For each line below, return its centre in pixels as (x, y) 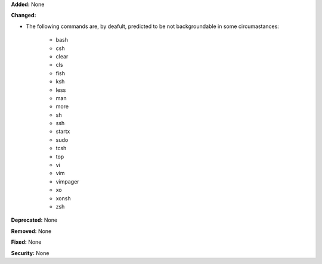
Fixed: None (26, 242)
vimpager (68, 181)
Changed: (24, 15)
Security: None (30, 253)
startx (63, 132)
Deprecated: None (34, 220)
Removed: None (31, 231)
